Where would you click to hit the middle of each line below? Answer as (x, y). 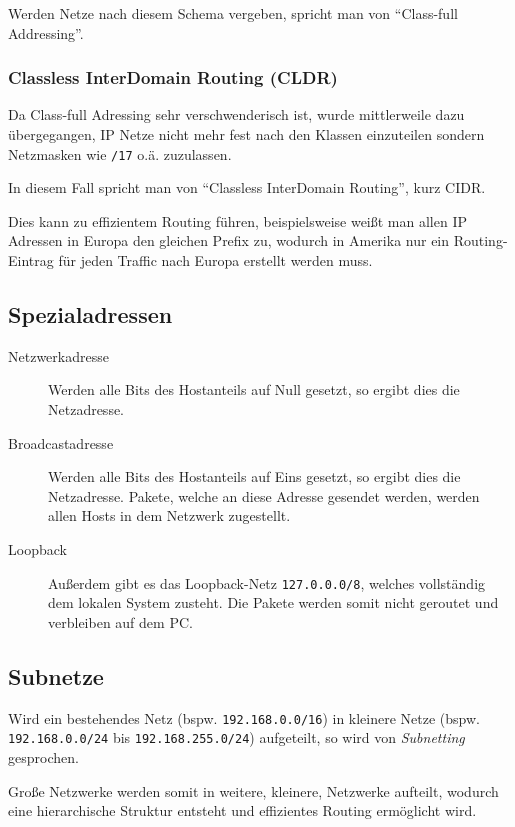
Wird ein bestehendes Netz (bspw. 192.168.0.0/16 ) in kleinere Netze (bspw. (244, 717)
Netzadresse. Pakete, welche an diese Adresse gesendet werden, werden (264, 495)
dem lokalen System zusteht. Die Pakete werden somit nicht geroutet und (273, 602)
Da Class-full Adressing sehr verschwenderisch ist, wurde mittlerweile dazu (236, 114)
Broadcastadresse (61, 442)
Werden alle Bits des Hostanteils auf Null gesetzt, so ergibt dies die (254, 389)
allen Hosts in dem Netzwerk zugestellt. (169, 515)
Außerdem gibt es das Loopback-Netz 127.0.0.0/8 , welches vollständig (267, 582)
